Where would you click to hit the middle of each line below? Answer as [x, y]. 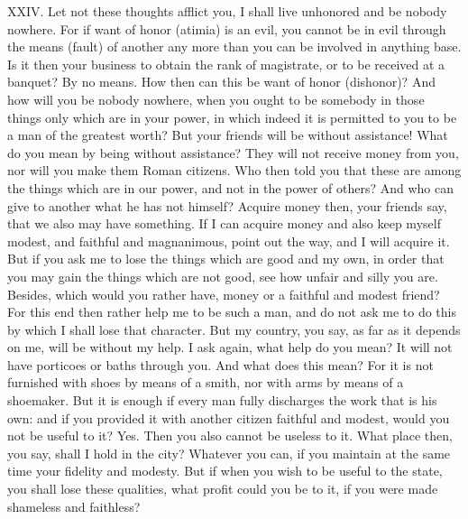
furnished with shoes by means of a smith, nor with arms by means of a [206, 382]
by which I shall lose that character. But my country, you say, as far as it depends [234, 329]
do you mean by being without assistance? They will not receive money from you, [233, 152]
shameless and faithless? [74, 506]
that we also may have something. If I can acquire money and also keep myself [224, 223]
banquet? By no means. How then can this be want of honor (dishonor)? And [221, 82]
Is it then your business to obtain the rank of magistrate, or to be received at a [226, 64]
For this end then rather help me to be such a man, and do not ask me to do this [232, 312]
